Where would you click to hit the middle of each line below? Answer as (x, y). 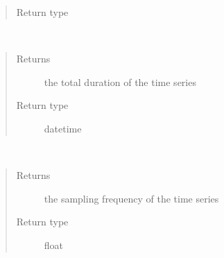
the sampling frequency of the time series (131, 198)
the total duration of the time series (120, 81)
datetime (63, 128)
